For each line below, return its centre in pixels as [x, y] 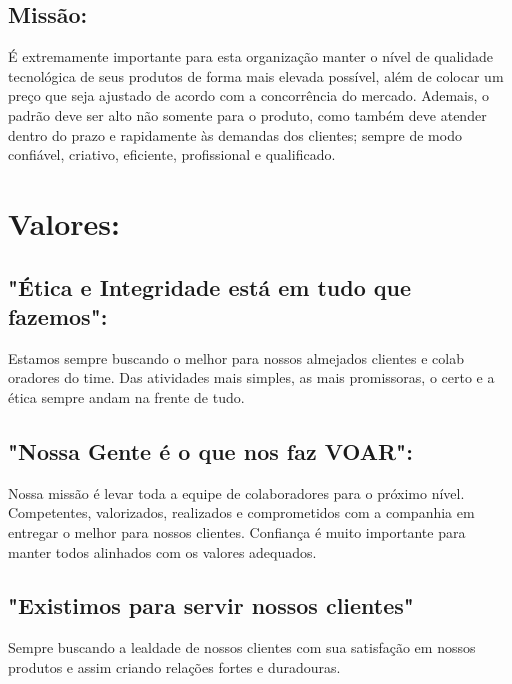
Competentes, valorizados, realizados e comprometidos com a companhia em [241, 512]
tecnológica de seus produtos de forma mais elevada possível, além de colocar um [256, 75]
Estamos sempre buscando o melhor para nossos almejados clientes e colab [236, 357]
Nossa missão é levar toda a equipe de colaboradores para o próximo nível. [236, 492]
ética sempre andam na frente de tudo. [126, 396]
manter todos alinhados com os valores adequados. [162, 551]
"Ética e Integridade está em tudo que [210, 286]
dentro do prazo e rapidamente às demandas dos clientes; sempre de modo [235, 134]
